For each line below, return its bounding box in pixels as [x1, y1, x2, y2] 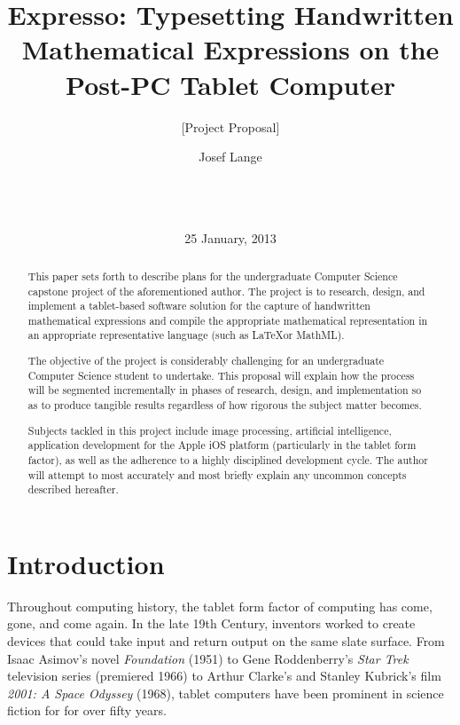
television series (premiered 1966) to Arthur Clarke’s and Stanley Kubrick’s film [7, 666, 441, 685]
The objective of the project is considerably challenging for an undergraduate [27, 353, 385, 368]
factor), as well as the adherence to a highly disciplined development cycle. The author [27, 452, 428, 467]
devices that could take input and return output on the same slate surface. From [7, 631, 445, 650]
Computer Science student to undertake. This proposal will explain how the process [27, 367, 415, 382]
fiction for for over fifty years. [7, 701, 167, 720]
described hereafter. [27, 482, 119, 497]
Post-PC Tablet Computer [66, 66, 395, 102]
